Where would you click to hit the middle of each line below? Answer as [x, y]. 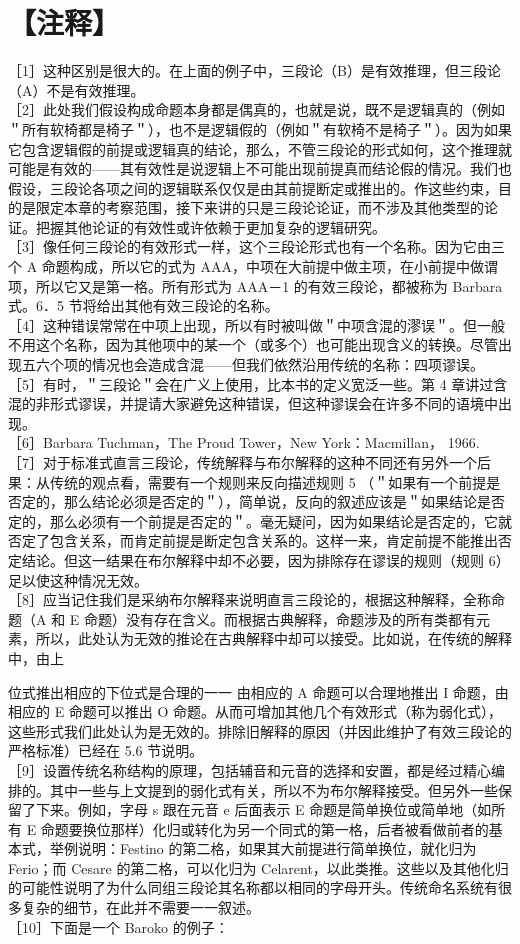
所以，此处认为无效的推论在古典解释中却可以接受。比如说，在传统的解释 [273, 638]
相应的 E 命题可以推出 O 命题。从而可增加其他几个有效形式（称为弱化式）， [255, 711]
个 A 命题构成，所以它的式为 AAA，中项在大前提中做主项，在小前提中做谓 [253, 266]
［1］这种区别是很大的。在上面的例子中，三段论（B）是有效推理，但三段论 [254, 70]
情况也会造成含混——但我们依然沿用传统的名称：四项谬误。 [287, 364]
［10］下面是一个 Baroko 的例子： [118, 926]
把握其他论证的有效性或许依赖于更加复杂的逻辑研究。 [210, 226]
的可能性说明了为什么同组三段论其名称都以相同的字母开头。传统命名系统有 [253, 887]
